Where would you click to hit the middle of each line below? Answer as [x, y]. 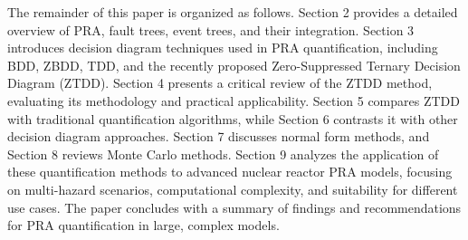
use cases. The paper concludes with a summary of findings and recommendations [234, 207]
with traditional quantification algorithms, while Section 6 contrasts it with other [233, 118]
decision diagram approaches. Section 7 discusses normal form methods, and [219, 136]
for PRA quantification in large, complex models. [143, 225]
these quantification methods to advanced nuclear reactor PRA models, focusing [230, 172]
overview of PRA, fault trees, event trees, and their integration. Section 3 [211, 29]
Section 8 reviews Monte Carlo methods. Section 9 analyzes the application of [223, 154]
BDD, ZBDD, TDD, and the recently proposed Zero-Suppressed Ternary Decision [234, 65]
